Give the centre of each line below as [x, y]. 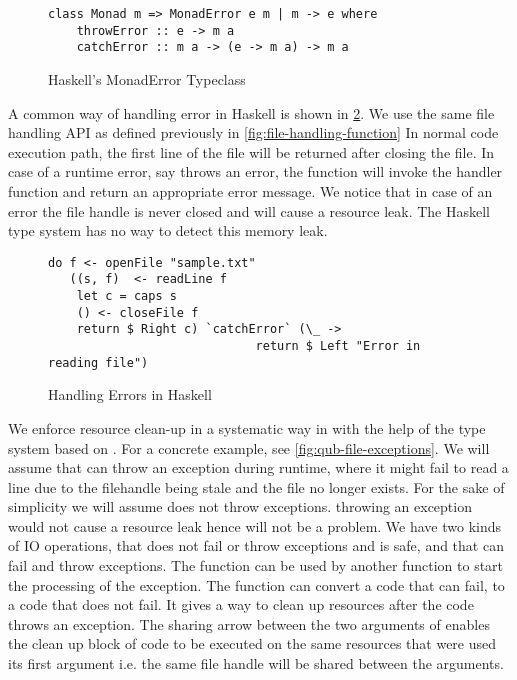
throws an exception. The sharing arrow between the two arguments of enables [249, 623]
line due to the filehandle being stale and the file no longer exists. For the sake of [256, 486]
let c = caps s [126, 296]
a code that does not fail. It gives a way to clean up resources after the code [241, 604]
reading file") [98, 362]
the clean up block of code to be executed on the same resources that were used [252, 643]
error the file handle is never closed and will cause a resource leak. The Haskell [249, 210]
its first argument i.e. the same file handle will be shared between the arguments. [256, 663]
